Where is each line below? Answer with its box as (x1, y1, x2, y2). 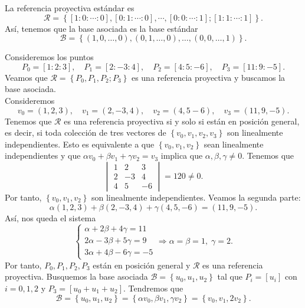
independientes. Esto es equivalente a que (5, 137, 155, 150)
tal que (217, 270, 242, 283)
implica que (160, 149, 203, 162)
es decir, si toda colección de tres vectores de (5, 126, 166, 139)
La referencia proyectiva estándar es (5, 2, 135, 14)
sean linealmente (204, 137, 264, 150)
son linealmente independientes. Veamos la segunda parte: (91, 191, 301, 203)
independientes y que (5, 149, 81, 162)
